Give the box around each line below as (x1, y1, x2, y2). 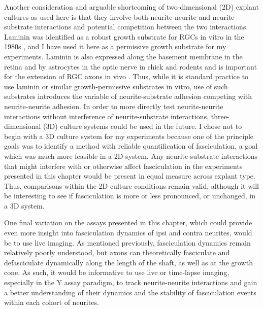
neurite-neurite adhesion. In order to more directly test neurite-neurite (4, 100, 223, 111)
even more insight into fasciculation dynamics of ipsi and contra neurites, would (4, 227, 252, 238)
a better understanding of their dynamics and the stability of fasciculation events (4, 287, 256, 297)
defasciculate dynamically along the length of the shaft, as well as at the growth (4, 257, 253, 267)
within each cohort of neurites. (4, 297, 99, 307)
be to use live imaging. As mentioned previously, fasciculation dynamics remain (4, 237, 251, 248)
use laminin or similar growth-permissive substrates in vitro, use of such (4, 81, 228, 91)
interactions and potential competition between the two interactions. (35, 21, 248, 32)
